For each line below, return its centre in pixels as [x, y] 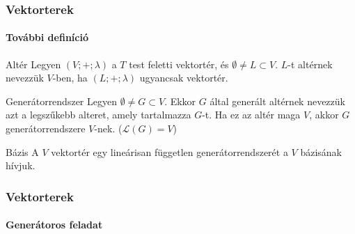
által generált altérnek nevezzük [277, 101]
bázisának [321, 151]
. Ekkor [180, 101]
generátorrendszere [46, 128]
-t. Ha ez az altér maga [251, 115]
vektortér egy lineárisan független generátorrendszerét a [169, 151]
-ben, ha [70, 78]
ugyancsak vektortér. [184, 78]
